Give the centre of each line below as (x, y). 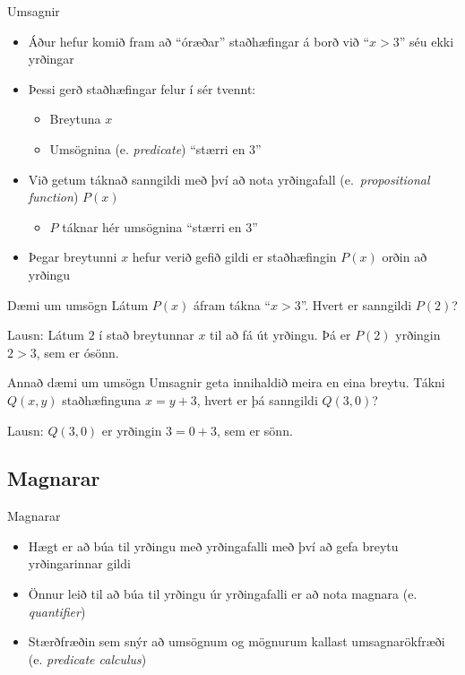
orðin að (405, 257)
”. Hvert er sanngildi (356, 304)
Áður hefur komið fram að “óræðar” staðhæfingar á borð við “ (199, 41)
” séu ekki (426, 41)
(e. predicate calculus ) (87, 658)
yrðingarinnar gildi (79, 563)
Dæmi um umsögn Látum (78, 304)
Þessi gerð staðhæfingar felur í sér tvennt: (142, 88)
